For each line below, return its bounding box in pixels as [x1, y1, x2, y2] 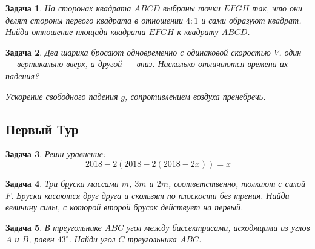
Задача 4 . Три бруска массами [5, 176, 119, 189]
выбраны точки [163, 2, 221, 14]
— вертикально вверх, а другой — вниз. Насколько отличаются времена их [5, 57, 288, 70]
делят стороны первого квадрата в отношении [5, 13, 183, 26]
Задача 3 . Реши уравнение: [5, 147, 106, 160]
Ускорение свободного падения [5, 89, 118, 102]
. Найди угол [68, 233, 116, 245]
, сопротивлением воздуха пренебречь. [125, 89, 266, 102]
